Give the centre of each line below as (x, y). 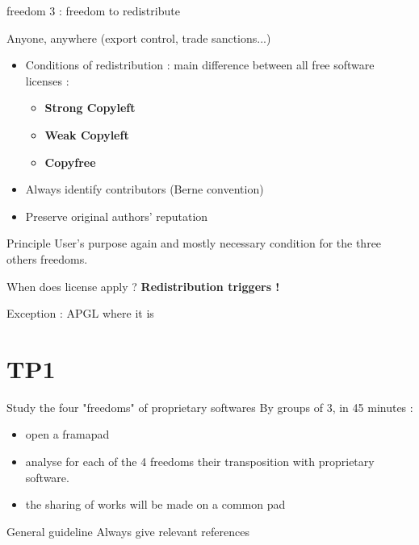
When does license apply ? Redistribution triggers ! (143, 286)
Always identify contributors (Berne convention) (145, 189)
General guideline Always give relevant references (128, 531)
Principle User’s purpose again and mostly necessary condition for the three (194, 243)
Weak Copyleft (87, 134)
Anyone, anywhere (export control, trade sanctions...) (139, 37)
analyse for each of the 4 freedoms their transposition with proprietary (200, 462)
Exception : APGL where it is (80, 313)
